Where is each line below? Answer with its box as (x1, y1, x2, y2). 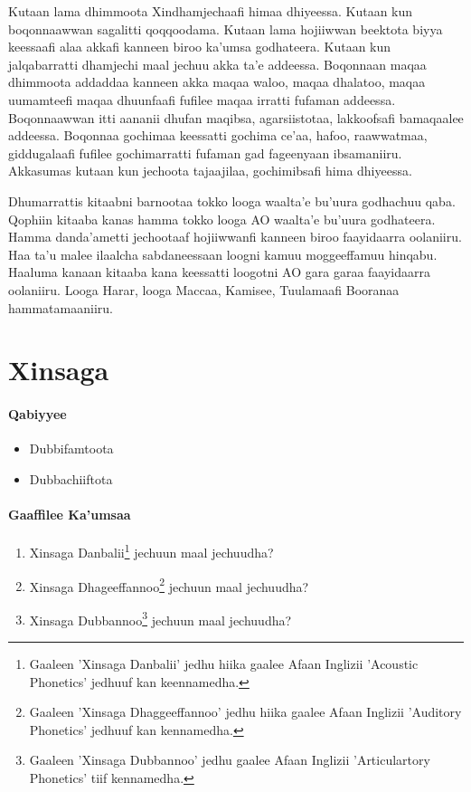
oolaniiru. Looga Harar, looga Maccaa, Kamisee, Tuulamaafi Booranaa (8, 280, 400, 299)
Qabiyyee (8, 405, 67, 424)
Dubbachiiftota (29, 469, 113, 488)
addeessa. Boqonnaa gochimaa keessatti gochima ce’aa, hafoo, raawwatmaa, (8, 126, 428, 145)
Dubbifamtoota (29, 439, 114, 458)
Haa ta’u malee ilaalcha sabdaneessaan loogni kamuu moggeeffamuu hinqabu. (8, 244, 438, 263)
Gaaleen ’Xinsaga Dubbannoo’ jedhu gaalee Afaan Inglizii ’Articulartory (29, 750, 430, 769)
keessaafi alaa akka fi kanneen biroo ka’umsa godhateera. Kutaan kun (8, 37, 391, 56)
